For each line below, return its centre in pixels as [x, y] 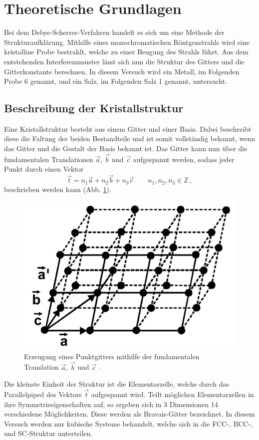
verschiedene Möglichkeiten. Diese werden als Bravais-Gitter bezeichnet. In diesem [130, 414]
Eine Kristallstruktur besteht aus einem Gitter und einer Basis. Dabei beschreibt [128, 128]
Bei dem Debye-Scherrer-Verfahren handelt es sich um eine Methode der [114, 32]
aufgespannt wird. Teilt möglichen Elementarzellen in [172, 394]
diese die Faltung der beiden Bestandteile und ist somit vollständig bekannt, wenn [130, 138]
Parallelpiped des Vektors [43, 394]
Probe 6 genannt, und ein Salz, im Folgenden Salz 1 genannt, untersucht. [116, 81]
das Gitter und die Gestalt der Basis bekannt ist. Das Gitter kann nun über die [126, 148]
